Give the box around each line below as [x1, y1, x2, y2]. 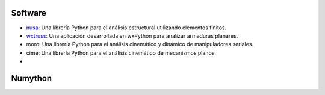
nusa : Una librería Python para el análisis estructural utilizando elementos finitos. [26, 24, 227, 31]
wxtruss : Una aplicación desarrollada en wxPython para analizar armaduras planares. [26, 32, 238, 39]
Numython [11, 73, 52, 84]
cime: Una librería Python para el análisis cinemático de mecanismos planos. [26, 49, 217, 57]
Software [11, 8, 46, 18]
